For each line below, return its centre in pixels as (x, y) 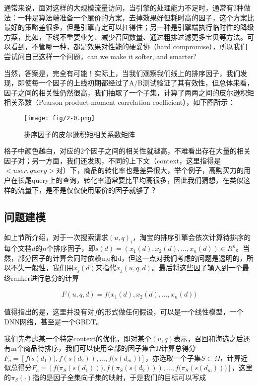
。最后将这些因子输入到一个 (197, 268)
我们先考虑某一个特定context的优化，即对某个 (78, 338)
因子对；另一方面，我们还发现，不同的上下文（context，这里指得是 (113, 160)
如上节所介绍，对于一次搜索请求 (56, 237)
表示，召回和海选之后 (209, 338)
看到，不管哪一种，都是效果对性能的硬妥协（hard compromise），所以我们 (129, 46)
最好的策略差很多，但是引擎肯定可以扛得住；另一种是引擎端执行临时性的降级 (129, 27)
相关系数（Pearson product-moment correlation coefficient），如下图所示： (120, 102)
